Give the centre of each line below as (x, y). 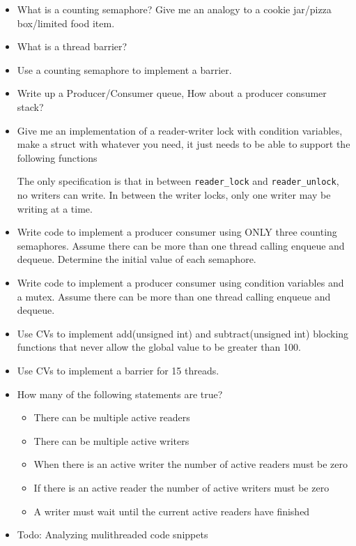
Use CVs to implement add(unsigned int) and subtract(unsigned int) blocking (183, 333)
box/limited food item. (66, 23)
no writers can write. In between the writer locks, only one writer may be (174, 195)
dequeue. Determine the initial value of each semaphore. (137, 259)
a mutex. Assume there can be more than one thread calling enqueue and (174, 296)
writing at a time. (55, 208)
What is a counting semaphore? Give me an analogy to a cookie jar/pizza (174, 9)
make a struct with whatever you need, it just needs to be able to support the (184, 144)
